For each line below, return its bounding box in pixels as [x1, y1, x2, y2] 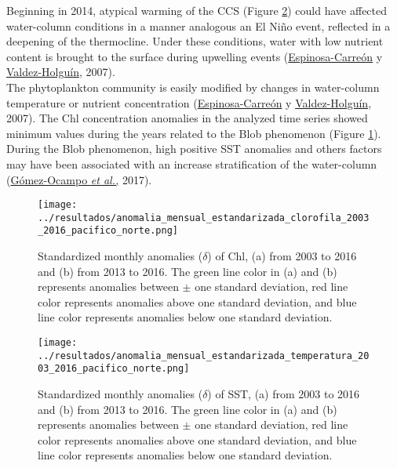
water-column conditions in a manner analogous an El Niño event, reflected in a [6, 17, 391, 34]
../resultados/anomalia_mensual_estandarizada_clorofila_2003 [38, 212, 370, 223]
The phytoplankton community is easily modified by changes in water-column [6, 78, 380, 95]
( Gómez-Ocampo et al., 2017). [6, 171, 152, 187]
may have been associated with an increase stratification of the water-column [6, 155, 377, 172]
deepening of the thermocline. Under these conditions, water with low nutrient [6, 33, 384, 49]
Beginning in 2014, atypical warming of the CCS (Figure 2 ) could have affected [6, 2, 388, 18]
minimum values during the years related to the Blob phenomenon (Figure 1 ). [6, 125, 381, 141]
